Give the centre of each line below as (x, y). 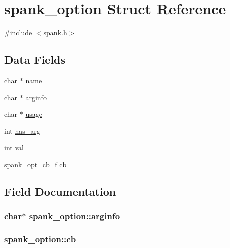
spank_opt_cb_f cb (35, 164)
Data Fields (35, 59)
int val (14, 148)
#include (18, 32)
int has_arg (22, 131)
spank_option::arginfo (74, 216)
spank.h (55, 32)
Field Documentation (60, 191)
